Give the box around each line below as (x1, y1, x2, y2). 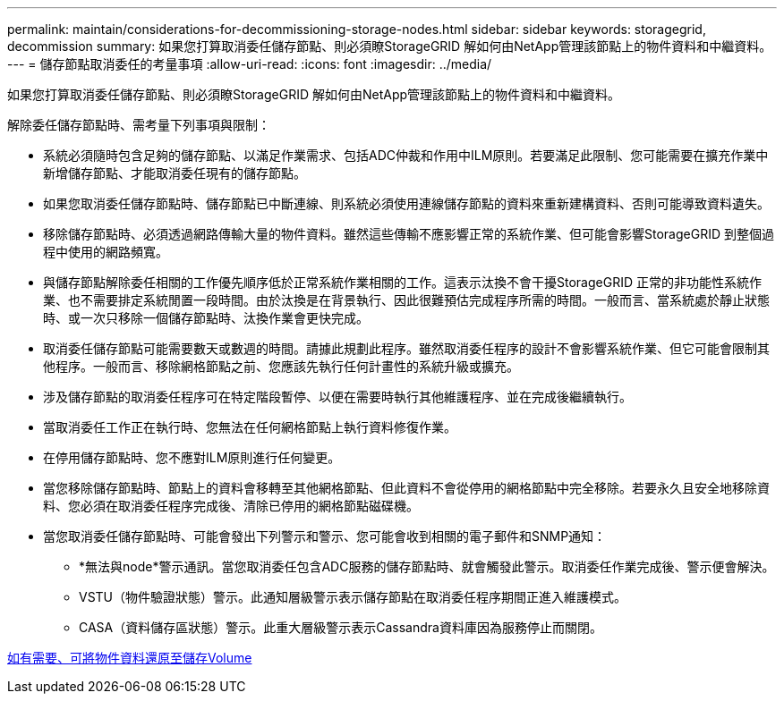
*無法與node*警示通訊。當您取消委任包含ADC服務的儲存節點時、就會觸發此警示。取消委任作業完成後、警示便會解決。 (79, 559, 775, 574)
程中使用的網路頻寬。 (43, 244, 168, 259)
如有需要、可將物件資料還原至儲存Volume (7, 650, 252, 665)
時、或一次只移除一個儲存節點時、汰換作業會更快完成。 (43, 310, 369, 325)
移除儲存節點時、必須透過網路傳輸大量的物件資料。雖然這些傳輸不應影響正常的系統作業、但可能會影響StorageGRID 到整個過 (43, 226, 774, 241)
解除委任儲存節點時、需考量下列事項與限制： (7, 117, 270, 132)
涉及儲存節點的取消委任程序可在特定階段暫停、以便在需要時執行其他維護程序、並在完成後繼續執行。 (43, 389, 632, 404)
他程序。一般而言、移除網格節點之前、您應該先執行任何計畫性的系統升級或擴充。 (43, 359, 519, 374)
